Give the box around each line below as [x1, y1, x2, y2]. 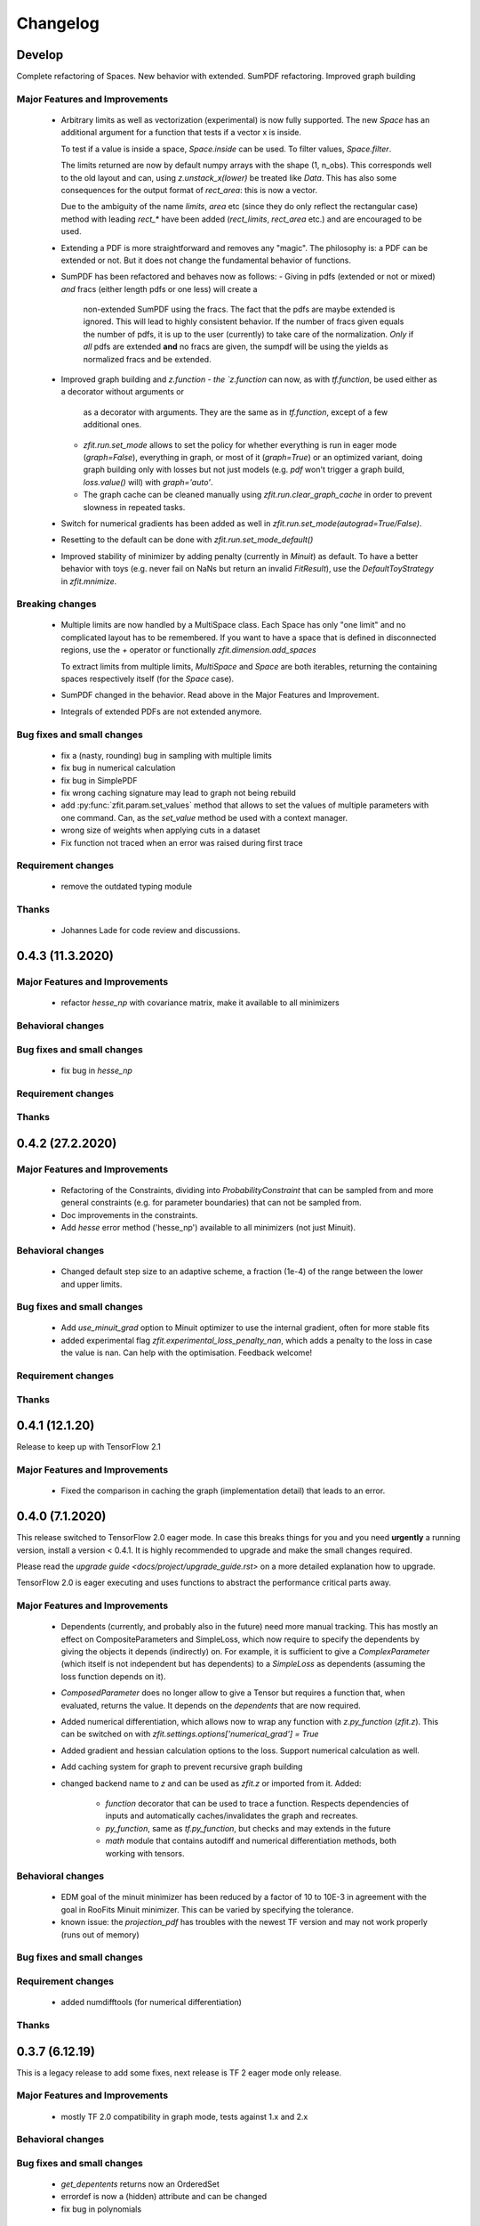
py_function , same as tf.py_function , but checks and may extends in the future [105, 1823, 391, 1833]
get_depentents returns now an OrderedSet [60, 2179, 220, 2189]
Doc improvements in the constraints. [60, 1209, 198, 1220]
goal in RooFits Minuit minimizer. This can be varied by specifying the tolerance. [60, 1904, 355, 1914]
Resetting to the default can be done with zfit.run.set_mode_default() [60, 534, 314, 545]
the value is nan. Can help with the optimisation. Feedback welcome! [60, 1347, 313, 1358]
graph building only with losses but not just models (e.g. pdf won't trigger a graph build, [83, 464, 404, 475]
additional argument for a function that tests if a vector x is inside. [60, 127, 302, 138]
